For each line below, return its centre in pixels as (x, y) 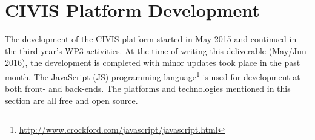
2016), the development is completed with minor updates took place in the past (153, 62)
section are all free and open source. (71, 100)
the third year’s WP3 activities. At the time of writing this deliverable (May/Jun (156, 50)
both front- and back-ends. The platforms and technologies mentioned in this (148, 88)
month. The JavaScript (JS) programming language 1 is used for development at (153, 75)
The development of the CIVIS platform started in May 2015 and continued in (151, 39)
